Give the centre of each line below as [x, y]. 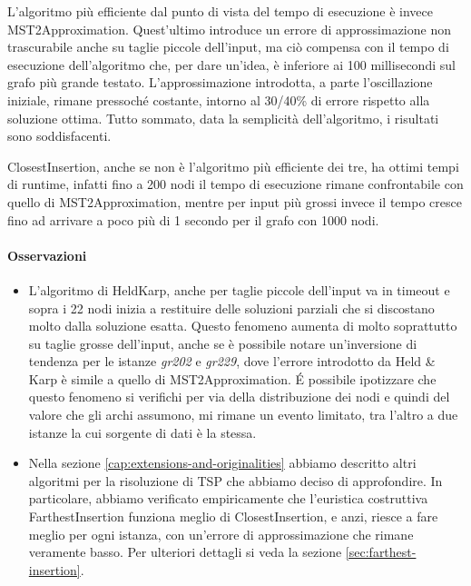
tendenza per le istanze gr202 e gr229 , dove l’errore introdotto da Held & [232, 361]
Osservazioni [47, 255]
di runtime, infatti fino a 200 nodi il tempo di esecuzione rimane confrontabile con [235, 184]
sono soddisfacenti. [59, 136]
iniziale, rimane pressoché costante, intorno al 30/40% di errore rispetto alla [219, 99]
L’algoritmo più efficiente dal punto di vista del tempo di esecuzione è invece [220, 11]
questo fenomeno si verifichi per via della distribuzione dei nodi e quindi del [239, 397]
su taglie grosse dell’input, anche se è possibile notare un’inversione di [223, 343]
